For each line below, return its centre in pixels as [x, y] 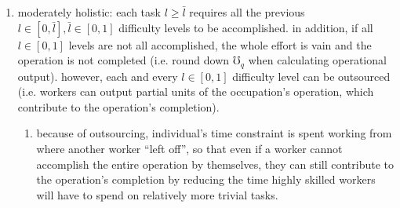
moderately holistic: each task [89, 12]
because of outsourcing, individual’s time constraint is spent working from [214, 133]
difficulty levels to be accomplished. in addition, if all [246, 27]
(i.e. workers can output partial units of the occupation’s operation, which [196, 91]
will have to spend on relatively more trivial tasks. [157, 194]
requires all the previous [247, 12]
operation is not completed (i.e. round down [124, 60]
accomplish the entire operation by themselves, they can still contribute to [215, 164]
